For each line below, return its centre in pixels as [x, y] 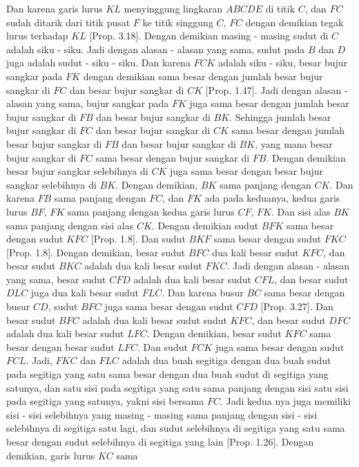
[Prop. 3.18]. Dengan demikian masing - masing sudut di [209, 36]
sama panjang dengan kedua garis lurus [151, 211]
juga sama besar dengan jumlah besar [269, 103]
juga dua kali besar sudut [85, 293]
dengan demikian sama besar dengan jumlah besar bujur [203, 76]
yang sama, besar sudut [56, 279]
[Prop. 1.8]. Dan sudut [138, 239]
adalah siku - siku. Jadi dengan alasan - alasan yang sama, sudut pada [156, 49]
